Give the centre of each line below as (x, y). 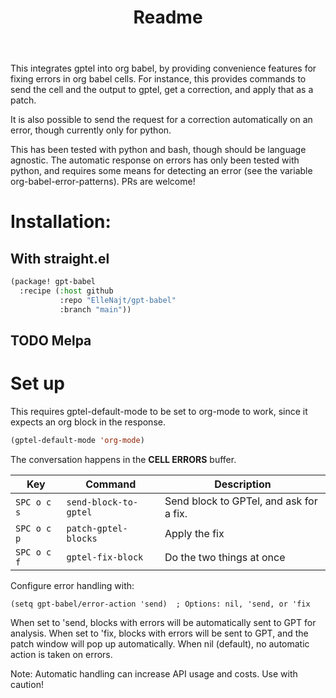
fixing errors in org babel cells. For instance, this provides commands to (158, 79)
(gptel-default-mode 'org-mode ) (77, 441)
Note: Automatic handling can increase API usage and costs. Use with (154, 673)
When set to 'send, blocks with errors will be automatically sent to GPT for (163, 622)
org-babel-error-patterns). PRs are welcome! (103, 182)
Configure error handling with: (72, 585)
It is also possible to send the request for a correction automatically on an (161, 120)
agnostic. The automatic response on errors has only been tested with (155, 160)
